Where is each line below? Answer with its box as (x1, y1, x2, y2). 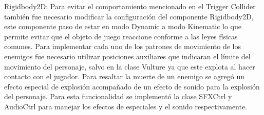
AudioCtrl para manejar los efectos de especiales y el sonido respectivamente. (4, 101, 248, 111)
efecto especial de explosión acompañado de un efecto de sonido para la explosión (4, 81, 260, 91)
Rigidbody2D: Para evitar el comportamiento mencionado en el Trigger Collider (4, 1, 256, 11)
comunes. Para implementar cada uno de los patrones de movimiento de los (4, 41, 241, 52)
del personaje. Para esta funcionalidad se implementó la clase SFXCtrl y (4, 91, 232, 102)
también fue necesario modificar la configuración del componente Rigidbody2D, (4, 11, 254, 21)
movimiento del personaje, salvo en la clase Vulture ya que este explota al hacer (4, 61, 255, 72)
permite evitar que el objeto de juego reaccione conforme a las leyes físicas (4, 31, 238, 41)
